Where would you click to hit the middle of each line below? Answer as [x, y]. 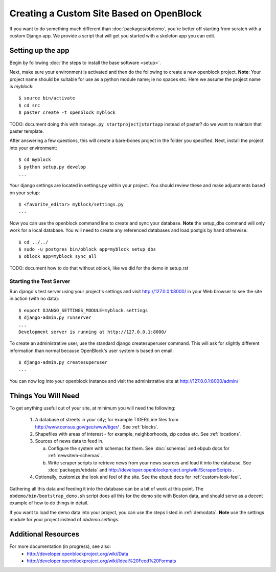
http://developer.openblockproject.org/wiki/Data [78, 554]
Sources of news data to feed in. [69, 441]
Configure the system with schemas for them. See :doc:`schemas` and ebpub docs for [139, 448]
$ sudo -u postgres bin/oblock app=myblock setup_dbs [87, 249]
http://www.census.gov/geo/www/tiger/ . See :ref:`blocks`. [97, 427]
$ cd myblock [35, 160]
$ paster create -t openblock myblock [67, 113]
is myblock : [21, 87]
